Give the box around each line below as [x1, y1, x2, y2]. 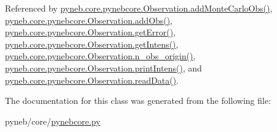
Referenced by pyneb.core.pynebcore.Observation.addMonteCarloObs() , [5, 2, 273, 14]
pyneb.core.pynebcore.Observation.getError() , [5, 26, 176, 38]
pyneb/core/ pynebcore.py [5, 114, 101, 127]
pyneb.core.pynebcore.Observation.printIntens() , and [5, 61, 202, 74]
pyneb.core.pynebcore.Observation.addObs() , [5, 13, 173, 26]
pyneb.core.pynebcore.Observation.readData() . [5, 73, 179, 86]
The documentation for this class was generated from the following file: [5, 94, 271, 107]
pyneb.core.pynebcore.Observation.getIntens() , [5, 37, 179, 50]
